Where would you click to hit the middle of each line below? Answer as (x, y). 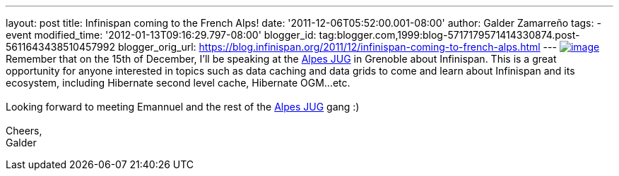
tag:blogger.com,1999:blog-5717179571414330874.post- (449, 35)
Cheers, (24, 131)
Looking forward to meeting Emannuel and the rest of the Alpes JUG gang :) (183, 107)
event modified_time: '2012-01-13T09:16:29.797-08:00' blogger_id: (161, 35)
